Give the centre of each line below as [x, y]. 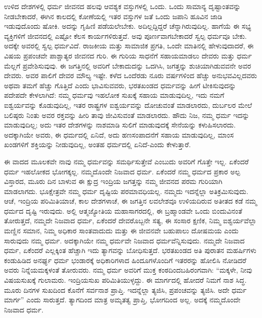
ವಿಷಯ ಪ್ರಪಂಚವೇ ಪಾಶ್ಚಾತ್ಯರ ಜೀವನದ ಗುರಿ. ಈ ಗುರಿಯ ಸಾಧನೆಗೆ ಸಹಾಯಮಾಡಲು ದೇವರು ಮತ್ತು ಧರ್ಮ [128, 55]
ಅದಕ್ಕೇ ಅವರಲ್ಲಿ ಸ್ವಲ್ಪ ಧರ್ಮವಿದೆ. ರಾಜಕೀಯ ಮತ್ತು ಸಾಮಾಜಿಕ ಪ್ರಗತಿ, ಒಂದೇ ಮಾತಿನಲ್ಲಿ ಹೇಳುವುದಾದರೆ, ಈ [129, 46]
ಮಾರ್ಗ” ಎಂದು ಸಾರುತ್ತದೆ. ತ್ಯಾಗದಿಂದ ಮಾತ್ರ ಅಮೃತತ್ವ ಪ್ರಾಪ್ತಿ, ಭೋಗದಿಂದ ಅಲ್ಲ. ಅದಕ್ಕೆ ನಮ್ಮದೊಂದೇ [122, 300]
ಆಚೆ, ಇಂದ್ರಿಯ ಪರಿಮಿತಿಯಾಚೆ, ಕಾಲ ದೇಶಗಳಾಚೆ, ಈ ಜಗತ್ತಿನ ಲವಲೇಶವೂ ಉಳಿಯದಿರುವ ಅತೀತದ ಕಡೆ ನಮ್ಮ [130, 201]
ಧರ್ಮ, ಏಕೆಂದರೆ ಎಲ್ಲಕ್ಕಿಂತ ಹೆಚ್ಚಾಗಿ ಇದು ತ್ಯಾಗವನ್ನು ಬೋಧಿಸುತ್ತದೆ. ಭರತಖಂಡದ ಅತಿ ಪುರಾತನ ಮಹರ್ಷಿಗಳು [130, 250]
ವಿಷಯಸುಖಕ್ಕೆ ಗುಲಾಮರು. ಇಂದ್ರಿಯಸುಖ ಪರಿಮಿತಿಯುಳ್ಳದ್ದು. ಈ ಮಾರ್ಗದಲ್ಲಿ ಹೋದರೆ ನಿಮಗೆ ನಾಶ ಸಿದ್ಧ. [125, 280]
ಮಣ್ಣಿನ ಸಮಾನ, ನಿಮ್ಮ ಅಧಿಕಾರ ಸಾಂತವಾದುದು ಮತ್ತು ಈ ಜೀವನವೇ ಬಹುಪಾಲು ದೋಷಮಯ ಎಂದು [121, 231]
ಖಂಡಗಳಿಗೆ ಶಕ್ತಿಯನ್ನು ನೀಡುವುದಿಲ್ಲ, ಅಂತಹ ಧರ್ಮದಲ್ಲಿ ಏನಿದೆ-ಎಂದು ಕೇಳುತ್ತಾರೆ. [98, 144]
